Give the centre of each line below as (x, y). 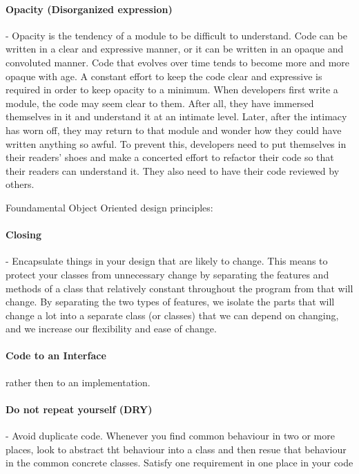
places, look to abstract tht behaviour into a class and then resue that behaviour (176, 449)
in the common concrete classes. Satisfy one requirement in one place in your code (179, 463)
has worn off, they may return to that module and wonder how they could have (174, 130)
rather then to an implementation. (78, 382)
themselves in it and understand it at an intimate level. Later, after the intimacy (176, 116)
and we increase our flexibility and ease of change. (111, 329)
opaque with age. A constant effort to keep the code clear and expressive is (164, 76)
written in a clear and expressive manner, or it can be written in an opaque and (175, 49)
